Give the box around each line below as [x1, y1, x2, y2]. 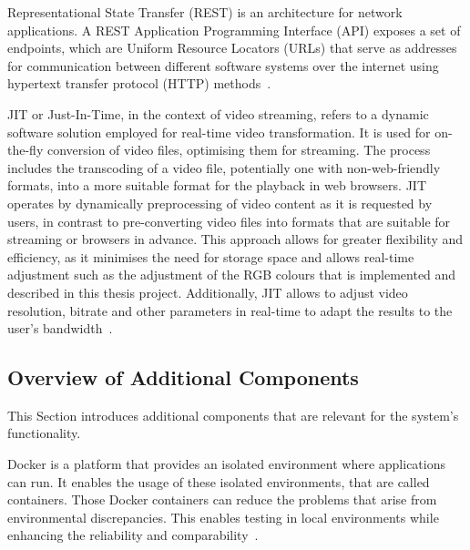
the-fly [7, 140, 44, 159]
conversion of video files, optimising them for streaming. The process [46, 140, 431, 159]
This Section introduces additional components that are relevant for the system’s [7, 405, 459, 424]
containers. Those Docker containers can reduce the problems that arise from [7, 490, 437, 509]
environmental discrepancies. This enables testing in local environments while [7, 507, 439, 526]
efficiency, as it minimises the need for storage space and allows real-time [7, 247, 414, 266]
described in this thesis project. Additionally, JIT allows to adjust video [7, 282, 408, 301]
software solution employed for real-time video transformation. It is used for [7, 122, 431, 141]
